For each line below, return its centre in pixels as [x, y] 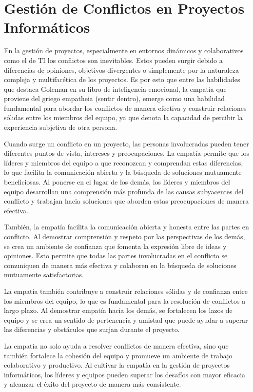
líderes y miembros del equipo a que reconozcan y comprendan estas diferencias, [124, 162]
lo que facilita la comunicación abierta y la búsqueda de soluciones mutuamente [123, 172]
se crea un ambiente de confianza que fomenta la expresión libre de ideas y [115, 246]
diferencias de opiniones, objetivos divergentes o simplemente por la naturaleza [121, 70]
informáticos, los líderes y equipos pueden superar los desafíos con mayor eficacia [125, 374]
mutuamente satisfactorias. [44, 275]
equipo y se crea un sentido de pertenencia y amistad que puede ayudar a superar [126, 320]
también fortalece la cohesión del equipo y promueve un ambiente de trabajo [118, 355]
